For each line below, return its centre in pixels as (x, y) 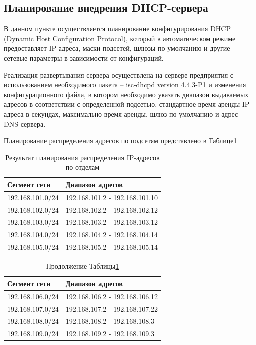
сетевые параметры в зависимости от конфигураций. (84, 57)
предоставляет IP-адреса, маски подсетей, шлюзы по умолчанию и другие (117, 48)
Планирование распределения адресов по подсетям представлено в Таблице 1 (121, 140)
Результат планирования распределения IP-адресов (83, 157)
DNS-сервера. (25, 123)
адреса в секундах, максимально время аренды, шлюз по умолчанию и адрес (121, 113)
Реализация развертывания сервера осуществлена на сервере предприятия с (119, 74)
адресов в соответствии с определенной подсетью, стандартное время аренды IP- (128, 104)
